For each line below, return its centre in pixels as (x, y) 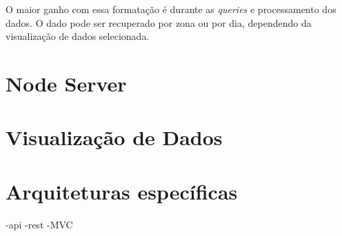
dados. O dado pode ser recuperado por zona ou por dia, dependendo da (159, 22)
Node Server (66, 83)
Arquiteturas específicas (122, 191)
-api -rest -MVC (39, 224)
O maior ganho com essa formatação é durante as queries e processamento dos (171, 9)
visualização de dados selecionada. (78, 36)
